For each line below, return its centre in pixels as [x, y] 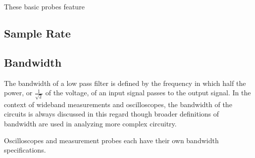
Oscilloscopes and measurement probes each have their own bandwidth [111, 140]
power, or [18, 93]
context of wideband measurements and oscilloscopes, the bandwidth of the [118, 104]
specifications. [25, 150]
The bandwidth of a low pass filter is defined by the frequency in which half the [125, 83]
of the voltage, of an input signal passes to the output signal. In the [148, 93]
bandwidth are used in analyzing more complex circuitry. [90, 124]
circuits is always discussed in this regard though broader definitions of [112, 114]
